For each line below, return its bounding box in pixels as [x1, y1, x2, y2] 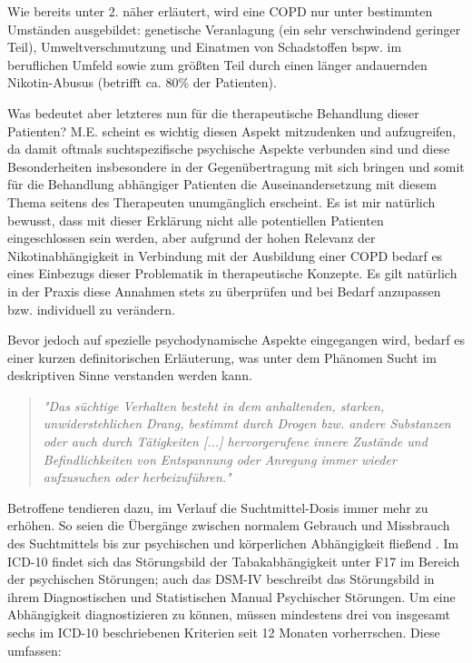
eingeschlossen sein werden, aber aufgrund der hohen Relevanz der [7, 228, 376, 247]
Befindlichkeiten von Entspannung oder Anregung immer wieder [43, 449, 397, 468]
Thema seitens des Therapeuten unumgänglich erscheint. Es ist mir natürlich [7, 192, 436, 211]
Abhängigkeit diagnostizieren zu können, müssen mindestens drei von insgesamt [7, 605, 450, 624]
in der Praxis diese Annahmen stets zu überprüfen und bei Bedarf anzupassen [7, 281, 441, 300]
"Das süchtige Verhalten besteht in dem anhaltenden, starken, [43, 396, 385, 415]
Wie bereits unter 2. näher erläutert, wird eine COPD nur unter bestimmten [7, 2, 433, 20]
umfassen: [7, 640, 62, 659]
